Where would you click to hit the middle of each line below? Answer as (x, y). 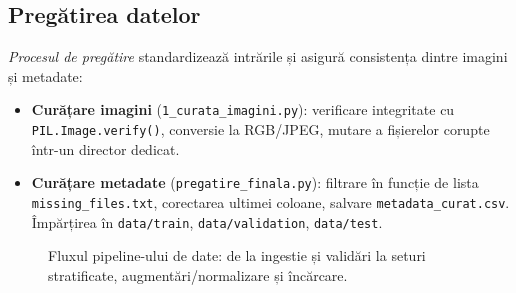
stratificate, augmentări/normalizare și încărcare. (198, 274)
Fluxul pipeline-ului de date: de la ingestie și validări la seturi (237, 255)
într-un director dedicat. (105, 148)
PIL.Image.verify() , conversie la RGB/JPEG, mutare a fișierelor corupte (260, 129)
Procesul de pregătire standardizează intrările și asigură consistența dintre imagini (258, 56)
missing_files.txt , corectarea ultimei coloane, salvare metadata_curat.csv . (270, 201)
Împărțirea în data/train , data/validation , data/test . (207, 221)
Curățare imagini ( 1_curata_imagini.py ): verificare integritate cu (243, 109)
